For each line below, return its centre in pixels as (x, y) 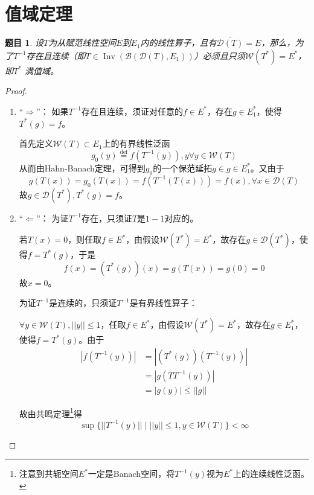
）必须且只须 (219, 55)
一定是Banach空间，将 (131, 474)
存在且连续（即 (56, 55)
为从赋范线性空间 (82, 43)
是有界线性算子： (163, 303)
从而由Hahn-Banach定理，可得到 (82, 168)
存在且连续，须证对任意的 (132, 111)
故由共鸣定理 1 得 (50, 412)
